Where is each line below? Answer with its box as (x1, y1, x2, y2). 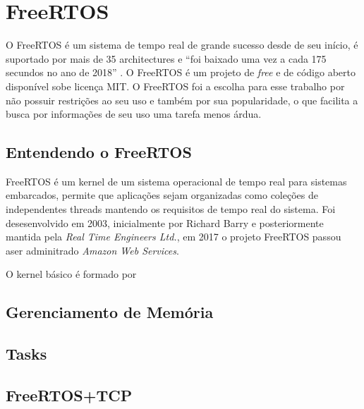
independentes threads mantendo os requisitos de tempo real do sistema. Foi (6, 202, 336, 216)
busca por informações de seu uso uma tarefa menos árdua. (6, 106, 262, 121)
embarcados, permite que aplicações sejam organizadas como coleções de (6, 188, 318, 202)
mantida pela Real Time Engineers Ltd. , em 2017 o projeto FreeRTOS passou (6, 229, 341, 244)
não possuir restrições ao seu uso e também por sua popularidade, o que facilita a (6, 92, 358, 107)
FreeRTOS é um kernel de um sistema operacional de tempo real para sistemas (6, 173, 347, 188)
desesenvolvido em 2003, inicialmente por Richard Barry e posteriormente (6, 215, 324, 230)
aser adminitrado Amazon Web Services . (6, 243, 179, 257)
